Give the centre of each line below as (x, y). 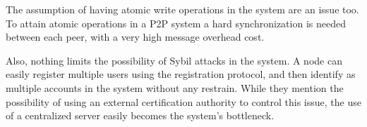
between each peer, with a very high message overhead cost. (135, 37)
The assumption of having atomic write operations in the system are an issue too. (182, 9)
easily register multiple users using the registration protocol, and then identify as (181, 74)
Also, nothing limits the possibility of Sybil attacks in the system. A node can (174, 60)
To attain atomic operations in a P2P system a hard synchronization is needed (176, 23)
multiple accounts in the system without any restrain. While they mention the (175, 87)
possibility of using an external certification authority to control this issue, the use (183, 101)
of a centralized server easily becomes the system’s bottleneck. (140, 115)
